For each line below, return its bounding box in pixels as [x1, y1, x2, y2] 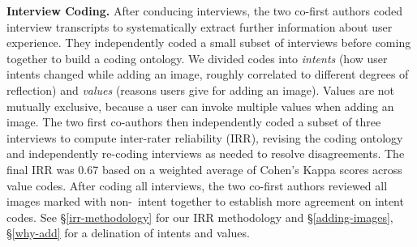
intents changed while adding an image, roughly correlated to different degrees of [6, 66, 409, 83]
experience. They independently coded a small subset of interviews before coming [6, 34, 411, 51]
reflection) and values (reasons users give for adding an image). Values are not [6, 81, 395, 98]
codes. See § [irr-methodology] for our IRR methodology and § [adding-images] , [6, 208, 393, 225]
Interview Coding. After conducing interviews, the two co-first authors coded [6, 2, 403, 19]
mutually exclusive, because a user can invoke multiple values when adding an [6, 97, 394, 114]
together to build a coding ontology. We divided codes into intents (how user [6, 49, 388, 66]
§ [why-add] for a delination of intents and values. [6, 224, 250, 241]
